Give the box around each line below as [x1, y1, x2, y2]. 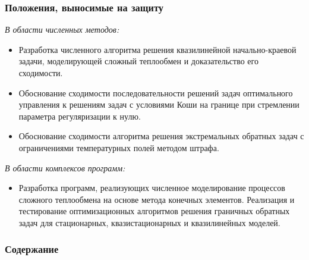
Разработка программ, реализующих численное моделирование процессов [18, 181, 285, 194]
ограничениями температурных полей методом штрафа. [18, 141, 219, 154]
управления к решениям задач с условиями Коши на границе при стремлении [18, 98, 299, 111]
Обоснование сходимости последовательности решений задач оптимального [18, 86, 293, 99]
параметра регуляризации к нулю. [18, 109, 141, 122]
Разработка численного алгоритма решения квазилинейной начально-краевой [18, 43, 297, 55]
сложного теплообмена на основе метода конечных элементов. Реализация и [18, 193, 295, 205]
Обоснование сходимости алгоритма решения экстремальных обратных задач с [18, 130, 304, 142]
